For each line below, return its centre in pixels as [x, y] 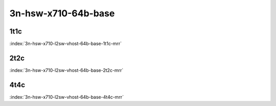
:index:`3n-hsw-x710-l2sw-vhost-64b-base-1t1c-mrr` [66, 44]
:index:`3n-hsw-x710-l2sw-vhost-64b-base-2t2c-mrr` [66, 70]
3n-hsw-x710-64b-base [62, 13]
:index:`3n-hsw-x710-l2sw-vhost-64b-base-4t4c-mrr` [67, 97]
